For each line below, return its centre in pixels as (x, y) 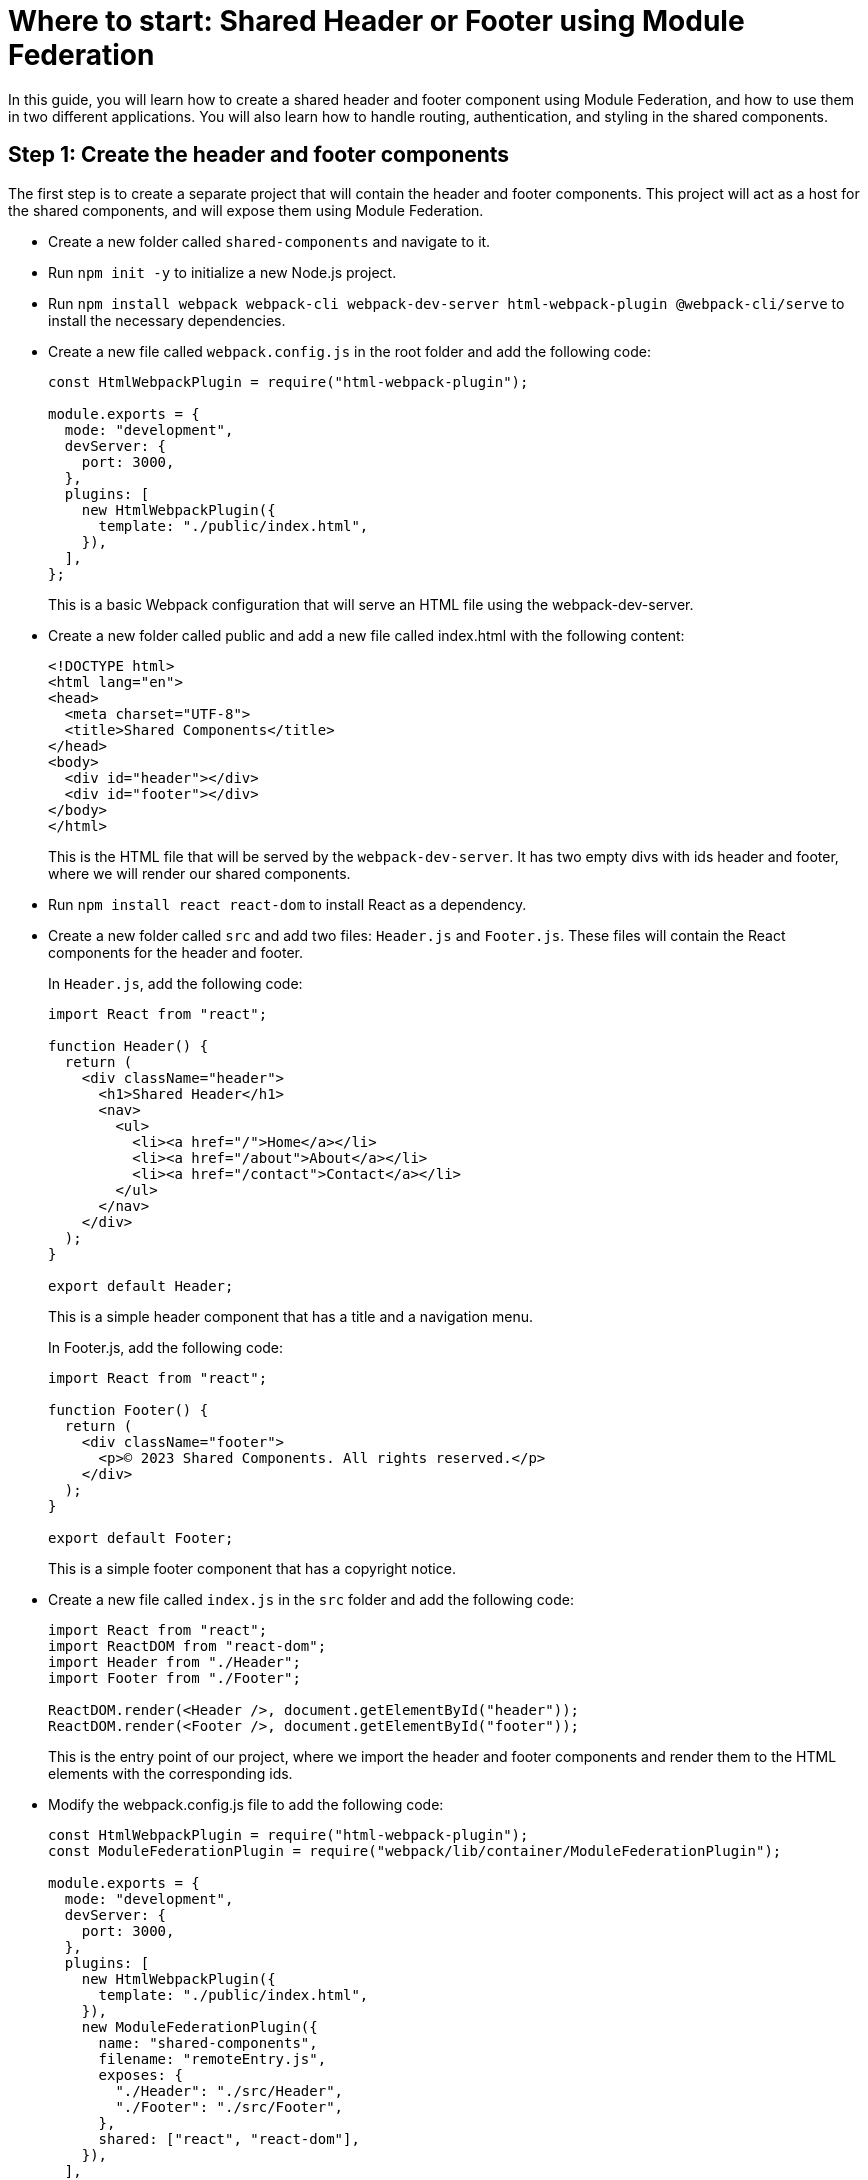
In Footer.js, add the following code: (166, 1347)
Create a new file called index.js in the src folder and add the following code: (311, 1599)
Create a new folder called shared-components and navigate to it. (269, 241)
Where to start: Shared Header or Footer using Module (376, 21)
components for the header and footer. (176, 952)
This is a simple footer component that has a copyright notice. (252, 1568)
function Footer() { (128, 1409)
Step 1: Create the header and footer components (259, 155)
